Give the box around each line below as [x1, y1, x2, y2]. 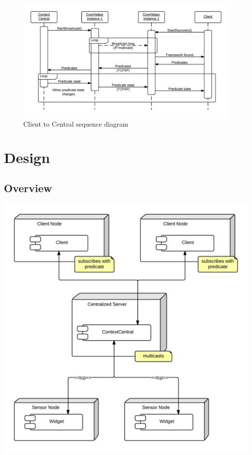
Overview [4, 180, 52, 195]
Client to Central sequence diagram [23, 119, 128, 129]
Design [4, 147, 50, 167]
